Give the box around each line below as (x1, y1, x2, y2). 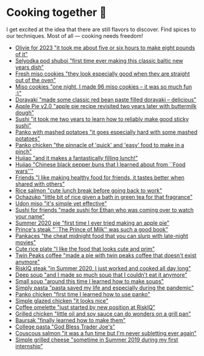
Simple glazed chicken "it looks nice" (15, 297, 108, 304)
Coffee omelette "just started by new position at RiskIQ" (15, 303, 156, 311)
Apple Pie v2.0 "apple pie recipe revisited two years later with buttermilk (15, 102, 197, 109)
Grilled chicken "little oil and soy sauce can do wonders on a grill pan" (15, 310, 191, 317)
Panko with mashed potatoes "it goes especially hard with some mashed (15, 128, 198, 136)
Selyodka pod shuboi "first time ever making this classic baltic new (15, 57, 184, 64)
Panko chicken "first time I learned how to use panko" (15, 290, 150, 298)
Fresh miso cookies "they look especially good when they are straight (15, 70, 190, 77)
